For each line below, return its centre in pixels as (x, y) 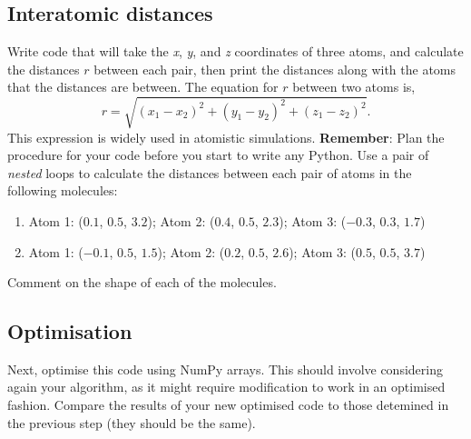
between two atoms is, (354, 87)
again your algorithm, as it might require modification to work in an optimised (226, 387)
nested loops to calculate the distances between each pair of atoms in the (210, 172)
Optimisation (70, 331)
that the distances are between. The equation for (143, 87)
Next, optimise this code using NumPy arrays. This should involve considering (225, 369)
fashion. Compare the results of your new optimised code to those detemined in (228, 405)
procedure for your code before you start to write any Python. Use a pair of (218, 155)
